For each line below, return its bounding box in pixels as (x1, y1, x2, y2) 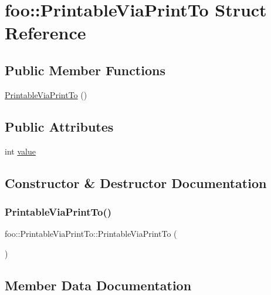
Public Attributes (5, 117, 114, 135)
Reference (5, 21, 86, 45)
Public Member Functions (5, 61, 165, 79)
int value (5, 145, 36, 157)
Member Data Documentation (5, 276, 192, 294)
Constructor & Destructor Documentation (5, 173, 267, 192)
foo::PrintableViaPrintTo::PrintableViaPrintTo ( (5, 227, 177, 240)
